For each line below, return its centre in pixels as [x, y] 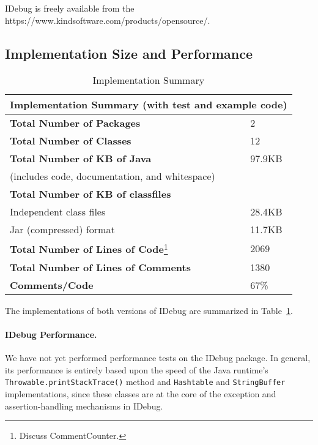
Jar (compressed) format [62, 230]
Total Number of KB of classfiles [91, 194]
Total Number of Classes [71, 141]
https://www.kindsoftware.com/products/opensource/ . [108, 20]
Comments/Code [52, 285]
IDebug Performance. [51, 334]
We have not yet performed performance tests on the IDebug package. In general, [158, 358]
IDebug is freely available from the [70, 8]
